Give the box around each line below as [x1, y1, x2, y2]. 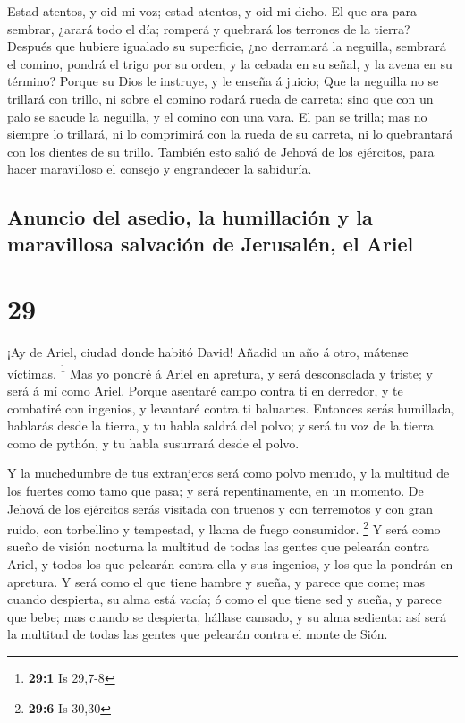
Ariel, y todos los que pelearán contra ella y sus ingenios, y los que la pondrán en [7, 555, 453, 574]
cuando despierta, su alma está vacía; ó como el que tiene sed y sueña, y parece [7, 590, 442, 608]
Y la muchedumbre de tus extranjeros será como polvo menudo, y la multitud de [7, 464, 450, 482]
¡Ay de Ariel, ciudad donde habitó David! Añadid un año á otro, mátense [7, 343, 409, 361]
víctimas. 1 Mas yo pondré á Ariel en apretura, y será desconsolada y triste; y [7, 361, 433, 382]
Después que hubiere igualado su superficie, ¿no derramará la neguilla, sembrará [7, 37, 446, 55]
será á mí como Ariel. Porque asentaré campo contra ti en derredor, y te [7, 381, 403, 400]
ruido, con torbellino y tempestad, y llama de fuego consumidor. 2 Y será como [7, 517, 441, 538]
